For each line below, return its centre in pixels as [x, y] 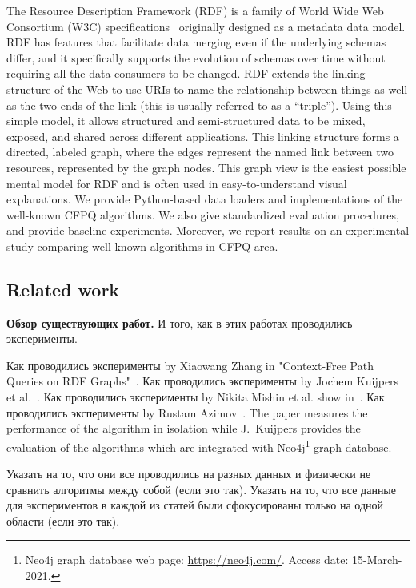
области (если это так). [63, 520]
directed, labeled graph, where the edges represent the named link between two [200, 152]
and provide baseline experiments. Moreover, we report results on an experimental [208, 230]
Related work [63, 289]
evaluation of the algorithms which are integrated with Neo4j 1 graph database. [199, 445]
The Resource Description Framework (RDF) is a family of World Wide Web [195, 10]
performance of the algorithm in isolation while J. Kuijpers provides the [184, 428]
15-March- [377, 560]
